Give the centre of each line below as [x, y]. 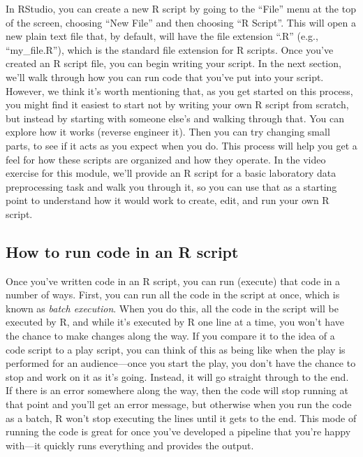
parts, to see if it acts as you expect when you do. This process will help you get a [181, 145]
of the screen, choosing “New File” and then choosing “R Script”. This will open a [181, 22]
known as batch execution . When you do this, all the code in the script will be [172, 308]
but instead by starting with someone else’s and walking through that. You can [175, 118]
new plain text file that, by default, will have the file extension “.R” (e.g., [162, 36]
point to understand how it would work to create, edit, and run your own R [168, 200]
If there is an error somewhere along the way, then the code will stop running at [177, 390]
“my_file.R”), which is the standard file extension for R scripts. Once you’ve [170, 49]
